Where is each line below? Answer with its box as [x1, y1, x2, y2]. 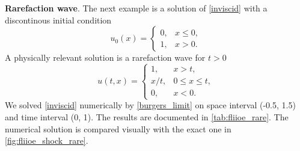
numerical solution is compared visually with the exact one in [5, 122, 231, 135]
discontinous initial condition [5, 13, 112, 26]
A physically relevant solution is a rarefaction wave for [5, 51, 206, 64]
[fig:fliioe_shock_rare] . [5, 134, 88, 147]
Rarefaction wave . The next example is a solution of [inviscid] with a [5, 2, 268, 14]
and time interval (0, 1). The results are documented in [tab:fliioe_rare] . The [5, 110, 289, 123]
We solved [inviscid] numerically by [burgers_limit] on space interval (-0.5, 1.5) [5, 99, 296, 111]
